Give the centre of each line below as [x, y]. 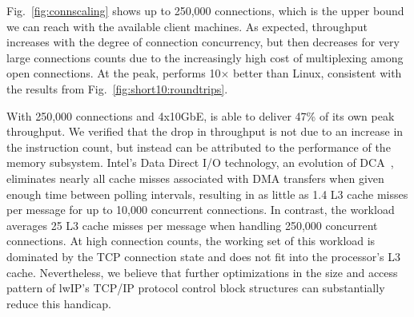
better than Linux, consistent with [317, 73]
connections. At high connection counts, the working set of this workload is [191, 241]
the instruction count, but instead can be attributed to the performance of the [199, 147]
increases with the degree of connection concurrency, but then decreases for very [203, 42]
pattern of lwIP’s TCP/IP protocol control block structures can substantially [196, 288]
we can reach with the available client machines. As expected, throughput [187, 26]
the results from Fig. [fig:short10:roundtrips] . [117, 88]
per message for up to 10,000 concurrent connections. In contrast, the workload [201, 210]
